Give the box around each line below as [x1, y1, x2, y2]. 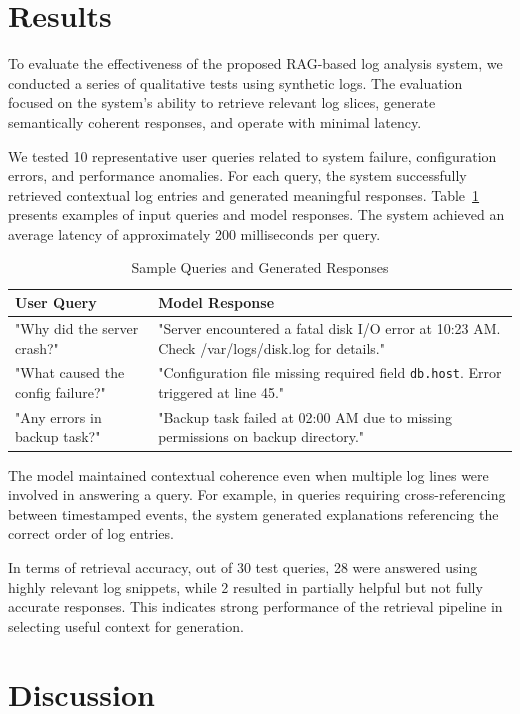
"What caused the [15, 362, 125, 383]
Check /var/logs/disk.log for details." [158, 337, 385, 358]
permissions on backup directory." [158, 426, 365, 447]
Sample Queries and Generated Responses [131, 257, 389, 278]
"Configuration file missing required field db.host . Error [158, 362, 502, 383]
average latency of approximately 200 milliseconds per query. [8, 223, 381, 244]
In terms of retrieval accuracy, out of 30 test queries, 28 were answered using [8, 556, 478, 577]
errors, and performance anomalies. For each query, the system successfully [8, 165, 467, 186]
